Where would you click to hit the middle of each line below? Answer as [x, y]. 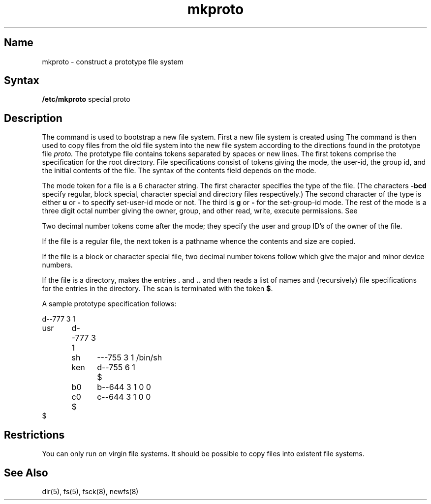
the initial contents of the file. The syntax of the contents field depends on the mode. [179, 171]
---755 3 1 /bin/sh [130, 358]
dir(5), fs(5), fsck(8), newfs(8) [90, 491]
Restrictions [34, 435]
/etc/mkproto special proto [86, 99]
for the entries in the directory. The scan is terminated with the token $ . [157, 289]
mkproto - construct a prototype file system [113, 61]
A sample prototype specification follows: [109, 304]
